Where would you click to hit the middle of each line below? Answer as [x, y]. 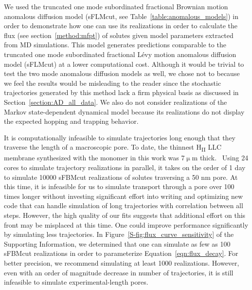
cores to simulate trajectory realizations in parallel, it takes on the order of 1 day [125, 167]
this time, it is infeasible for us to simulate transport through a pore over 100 [119, 186]
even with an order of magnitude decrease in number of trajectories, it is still [119, 272]
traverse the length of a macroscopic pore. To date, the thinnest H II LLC [113, 148]
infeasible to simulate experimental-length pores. [76, 282]
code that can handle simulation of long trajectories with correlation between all [124, 205]
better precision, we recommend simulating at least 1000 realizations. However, [122, 262]
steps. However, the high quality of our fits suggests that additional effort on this [125, 215]
